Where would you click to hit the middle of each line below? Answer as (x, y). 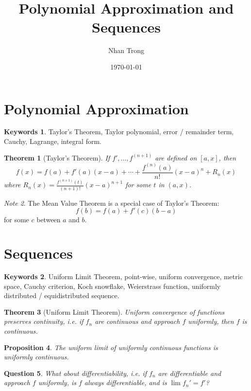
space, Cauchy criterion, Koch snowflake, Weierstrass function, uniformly (112, 286)
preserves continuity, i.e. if (44, 321)
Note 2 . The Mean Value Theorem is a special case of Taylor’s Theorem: (112, 203)
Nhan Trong (126, 50)
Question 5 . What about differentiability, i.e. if (75, 373)
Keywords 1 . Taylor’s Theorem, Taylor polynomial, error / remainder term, (119, 132)
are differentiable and (190, 373)
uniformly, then (211, 321)
